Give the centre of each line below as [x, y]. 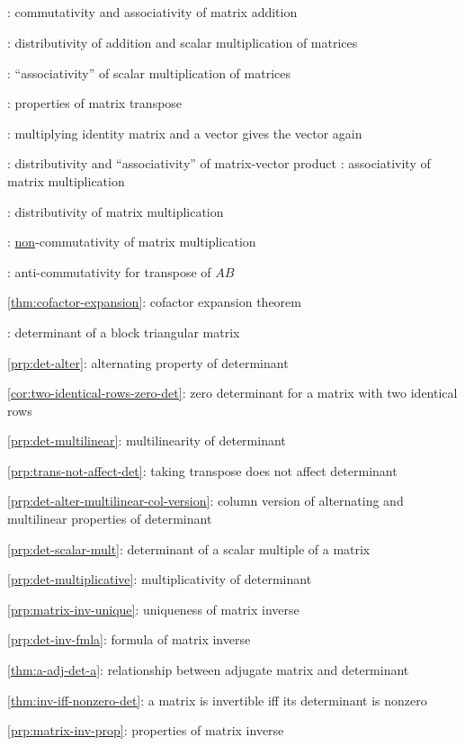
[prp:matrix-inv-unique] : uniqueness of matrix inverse [153, 609]
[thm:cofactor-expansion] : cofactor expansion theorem [154, 302]
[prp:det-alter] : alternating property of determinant [148, 362]
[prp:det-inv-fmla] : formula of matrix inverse [129, 639]
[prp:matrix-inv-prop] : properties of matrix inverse [146, 730]
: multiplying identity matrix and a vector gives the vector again [185, 133]
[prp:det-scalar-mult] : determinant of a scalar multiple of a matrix [189, 548]
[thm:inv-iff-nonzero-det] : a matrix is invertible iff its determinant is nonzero [217, 700]
